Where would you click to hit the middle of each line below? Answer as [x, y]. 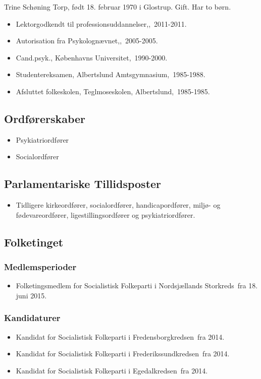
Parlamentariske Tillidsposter [83, 184]
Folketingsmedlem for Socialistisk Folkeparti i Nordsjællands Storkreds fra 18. [137, 286]
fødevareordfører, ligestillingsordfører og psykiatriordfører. [106, 214]
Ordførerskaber [45, 118]
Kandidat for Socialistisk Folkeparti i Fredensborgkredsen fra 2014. [120, 336]
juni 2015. [31, 295]
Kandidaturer [32, 318]
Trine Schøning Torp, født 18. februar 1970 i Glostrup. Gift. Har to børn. [118, 7]
